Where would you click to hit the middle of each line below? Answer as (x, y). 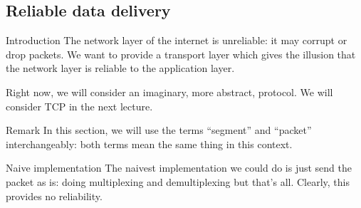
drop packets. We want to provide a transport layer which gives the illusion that (181, 54)
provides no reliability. (54, 196)
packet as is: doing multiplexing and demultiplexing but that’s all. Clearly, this (178, 181)
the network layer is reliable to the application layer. (120, 68)
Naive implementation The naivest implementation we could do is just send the (179, 168)
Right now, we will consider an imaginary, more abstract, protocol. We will (169, 92)
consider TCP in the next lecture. (79, 106)
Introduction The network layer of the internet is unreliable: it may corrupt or (177, 40)
